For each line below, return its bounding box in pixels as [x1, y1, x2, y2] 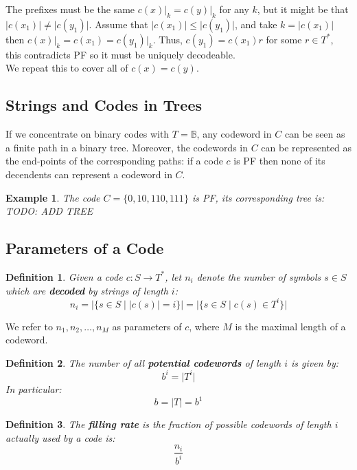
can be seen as [284, 127, 345, 141]
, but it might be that [257, 2, 349, 16]
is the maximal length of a [235, 319, 346, 333]
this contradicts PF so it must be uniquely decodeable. [5, 47, 235, 61]
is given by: [291, 355, 339, 370]
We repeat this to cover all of [5, 61, 128, 75]
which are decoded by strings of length [5, 283, 168, 297]
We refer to [5, 319, 53, 333]
